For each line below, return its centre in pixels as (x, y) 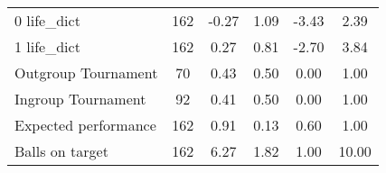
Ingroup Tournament (80, 99)
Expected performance (85, 125)
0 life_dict (47, 20)
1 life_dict (47, 46)
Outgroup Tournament (86, 73)
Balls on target (61, 151)
